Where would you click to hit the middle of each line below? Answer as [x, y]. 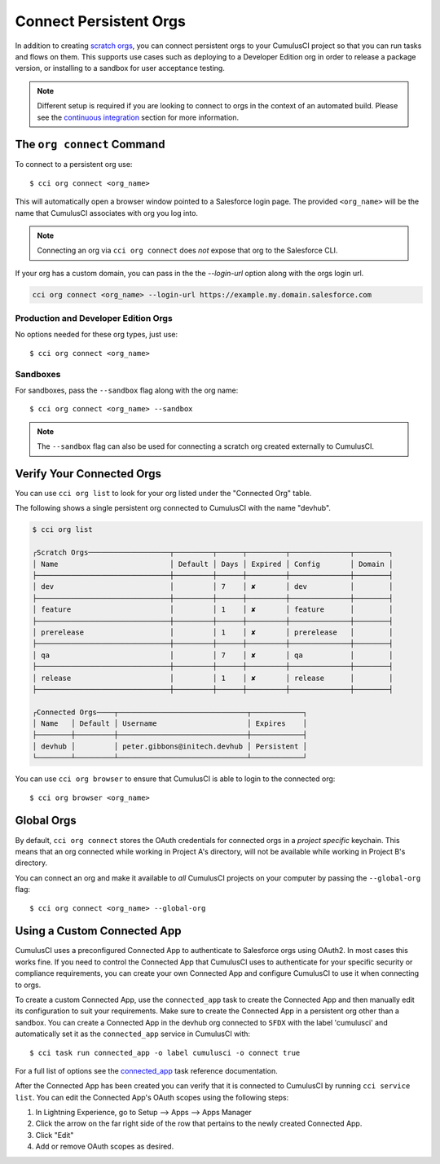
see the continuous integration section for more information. [138, 117]
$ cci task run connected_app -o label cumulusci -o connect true [165, 1052]
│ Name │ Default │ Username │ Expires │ [170, 724]
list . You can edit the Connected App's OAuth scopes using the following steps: [152, 1097]
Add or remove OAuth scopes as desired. [105, 1146]
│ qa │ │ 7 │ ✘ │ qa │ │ [213, 655]
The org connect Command [90, 145]
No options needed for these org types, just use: [97, 335]
